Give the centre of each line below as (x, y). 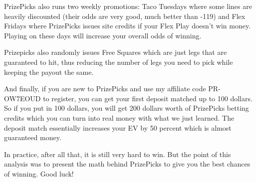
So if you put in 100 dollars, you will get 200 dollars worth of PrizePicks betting (127, 108)
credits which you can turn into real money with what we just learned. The (119, 117)
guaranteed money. (33, 137)
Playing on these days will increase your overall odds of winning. (103, 35)
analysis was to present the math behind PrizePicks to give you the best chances (127, 164)
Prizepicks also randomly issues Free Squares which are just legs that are (116, 52)
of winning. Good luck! (39, 173)
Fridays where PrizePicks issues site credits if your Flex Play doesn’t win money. (128, 26)
